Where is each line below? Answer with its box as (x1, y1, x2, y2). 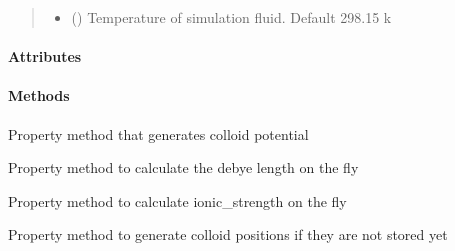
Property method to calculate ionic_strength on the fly (8, 190, 347, 211)
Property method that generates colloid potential (8, 123, 309, 144)
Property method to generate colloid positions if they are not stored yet (8, 224, 448, 245)
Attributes (8, 46, 82, 67)
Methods (8, 85, 70, 106)
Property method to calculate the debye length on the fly (8, 157, 359, 178)
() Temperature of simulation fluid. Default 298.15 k (71, 7, 392, 27)
